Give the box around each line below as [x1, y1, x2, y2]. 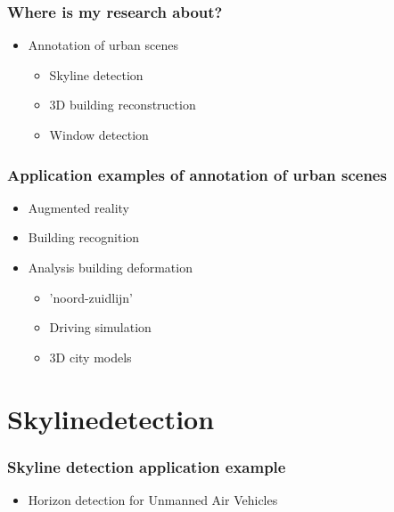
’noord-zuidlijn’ [49, 288, 134, 306]
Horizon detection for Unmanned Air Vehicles [28, 490, 278, 508]
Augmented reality [28, 198, 130, 216]
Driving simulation [49, 318, 152, 337]
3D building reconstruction [49, 95, 196, 114]
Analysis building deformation [28, 258, 193, 276]
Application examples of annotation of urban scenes [7, 163, 387, 185]
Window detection [49, 126, 149, 143]
